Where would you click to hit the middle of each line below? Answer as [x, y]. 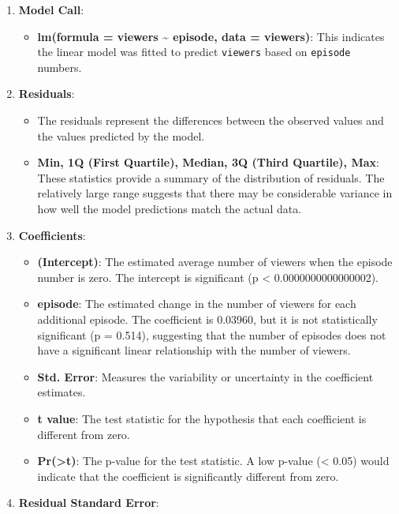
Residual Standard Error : [89, 503]
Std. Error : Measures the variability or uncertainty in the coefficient [205, 376]
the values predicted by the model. [121, 135]
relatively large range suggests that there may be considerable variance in [215, 193]
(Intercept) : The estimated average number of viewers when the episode [215, 262]
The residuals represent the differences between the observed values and [211, 120]
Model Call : [51, 9]
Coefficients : [52, 235]
